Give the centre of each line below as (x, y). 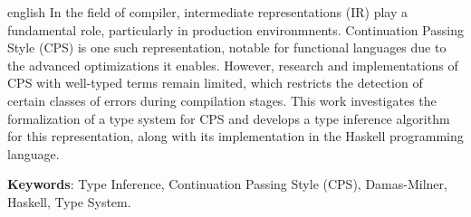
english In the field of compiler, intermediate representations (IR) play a (207, 12)
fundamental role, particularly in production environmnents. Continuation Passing (235, 29)
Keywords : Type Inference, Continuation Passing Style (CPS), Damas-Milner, (227, 184)
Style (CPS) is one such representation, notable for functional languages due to (227, 47)
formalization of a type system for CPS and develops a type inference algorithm (229, 118)
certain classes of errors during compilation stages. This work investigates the (222, 100)
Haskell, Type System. (69, 201)
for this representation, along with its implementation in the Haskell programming (235, 136)
